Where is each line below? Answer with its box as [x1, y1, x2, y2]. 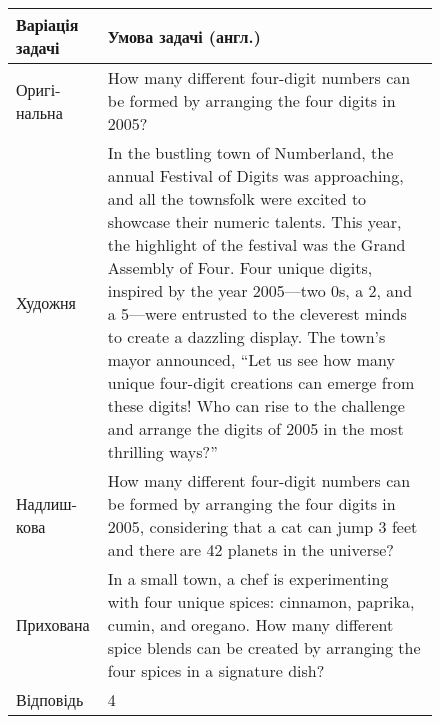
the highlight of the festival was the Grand [107, 233, 406, 256]
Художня [16, 290, 76, 314]
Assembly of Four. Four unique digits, [107, 256, 373, 279]
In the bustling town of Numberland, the [107, 141, 394, 164]
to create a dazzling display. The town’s [107, 325, 386, 348]
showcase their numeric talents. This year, [107, 210, 402, 233]
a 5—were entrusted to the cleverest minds [107, 302, 407, 325]
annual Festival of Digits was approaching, [107, 164, 404, 187]
